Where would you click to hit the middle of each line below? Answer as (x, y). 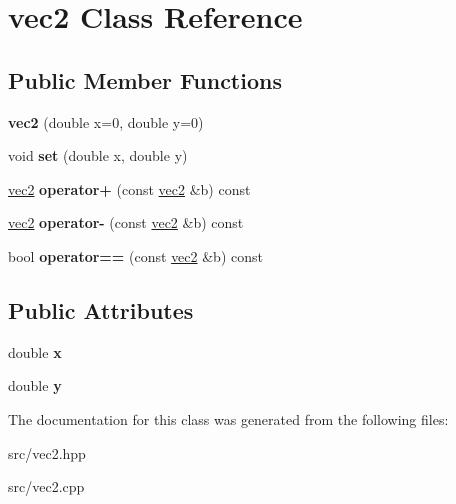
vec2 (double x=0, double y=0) (106, 121)
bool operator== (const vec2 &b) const (135, 255)
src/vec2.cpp (46, 486)
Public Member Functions (145, 79)
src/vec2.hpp (47, 452)
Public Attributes (101, 309)
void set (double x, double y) (98, 155)
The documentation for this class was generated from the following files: (228, 418)
